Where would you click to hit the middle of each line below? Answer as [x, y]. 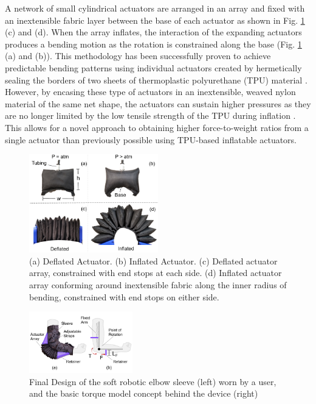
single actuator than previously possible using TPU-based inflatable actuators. [151, 139]
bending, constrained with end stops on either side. [124, 296]
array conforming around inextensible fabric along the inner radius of [158, 285]
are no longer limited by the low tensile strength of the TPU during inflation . [150, 115]
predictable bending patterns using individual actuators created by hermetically [153, 67]
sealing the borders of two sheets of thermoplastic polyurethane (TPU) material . [156, 80]
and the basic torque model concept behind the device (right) [144, 393]
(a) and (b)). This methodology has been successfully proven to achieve [138, 56]
